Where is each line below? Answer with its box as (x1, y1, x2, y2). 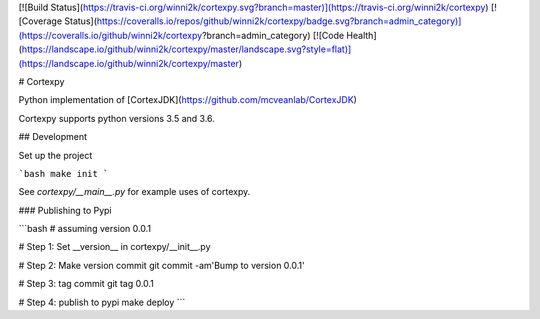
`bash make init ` (18, 168, 109, 179)
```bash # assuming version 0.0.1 (18, 223, 152, 235)
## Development (18, 131, 88, 143)
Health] (346, 29, 377, 41)
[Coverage (18, 15, 63, 27)
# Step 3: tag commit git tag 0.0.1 (18, 278, 155, 290)
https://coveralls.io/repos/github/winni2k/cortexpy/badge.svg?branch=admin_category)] (96, 15, 462, 27)
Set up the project (18, 149, 93, 161)
